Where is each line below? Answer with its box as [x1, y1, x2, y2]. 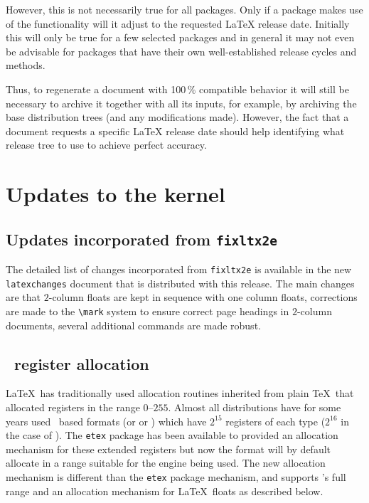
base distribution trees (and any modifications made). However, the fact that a [6, 110, 349, 125]
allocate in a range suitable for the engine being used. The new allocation [6, 455, 326, 470]
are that [6, 290, 41, 305]
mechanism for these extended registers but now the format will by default [6, 441, 331, 456]
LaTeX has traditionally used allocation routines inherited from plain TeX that [6, 386, 354, 401]
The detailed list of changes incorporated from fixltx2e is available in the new [6, 262, 352, 277]
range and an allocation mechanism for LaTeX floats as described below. [6, 483, 323, 498]
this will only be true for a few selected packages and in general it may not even [6, 30, 355, 45]
